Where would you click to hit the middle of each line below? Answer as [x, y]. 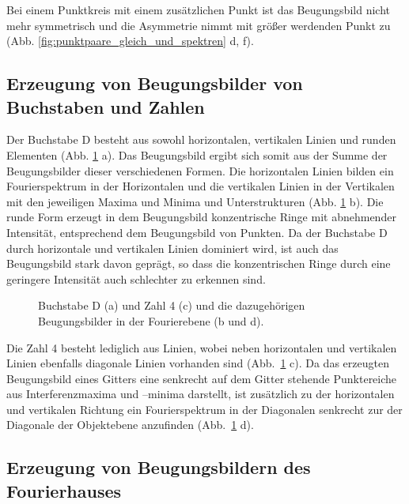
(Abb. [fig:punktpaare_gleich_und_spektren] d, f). [130, 41]
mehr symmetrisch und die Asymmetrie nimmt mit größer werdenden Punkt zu [199, 25]
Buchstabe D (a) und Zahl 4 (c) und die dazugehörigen [172, 305]
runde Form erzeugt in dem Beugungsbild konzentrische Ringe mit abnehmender [201, 217]
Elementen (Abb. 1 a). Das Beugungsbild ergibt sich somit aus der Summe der [197, 154]
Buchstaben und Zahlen [106, 106]
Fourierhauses [64, 490]
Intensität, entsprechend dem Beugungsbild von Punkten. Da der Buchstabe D [197, 232]
